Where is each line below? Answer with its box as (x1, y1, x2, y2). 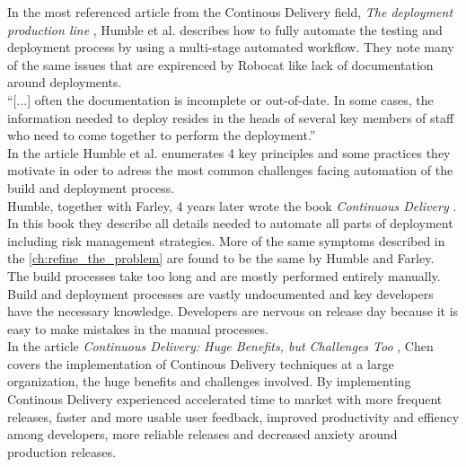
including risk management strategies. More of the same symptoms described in (7, 231, 445, 250)
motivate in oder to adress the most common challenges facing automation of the (7, 161, 453, 180)
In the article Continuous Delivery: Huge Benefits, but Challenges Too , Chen (7, 337, 434, 356)
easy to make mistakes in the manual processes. (7, 319, 268, 338)
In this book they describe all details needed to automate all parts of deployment (7, 214, 453, 233)
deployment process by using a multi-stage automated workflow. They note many (7, 38, 454, 57)
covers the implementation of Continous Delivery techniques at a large (7, 354, 394, 373)
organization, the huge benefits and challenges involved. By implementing (7, 372, 411, 391)
